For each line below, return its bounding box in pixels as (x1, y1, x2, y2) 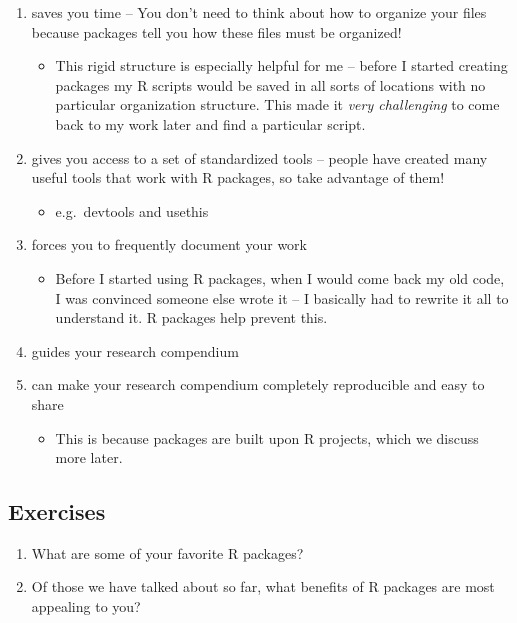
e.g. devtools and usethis (55, 200, 209, 221)
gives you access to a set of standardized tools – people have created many (31, 147, 488, 168)
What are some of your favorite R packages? (31, 542, 304, 563)
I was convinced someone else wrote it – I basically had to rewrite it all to (55, 287, 509, 308)
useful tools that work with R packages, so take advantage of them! (31, 167, 445, 188)
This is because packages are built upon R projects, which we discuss (55, 427, 479, 448)
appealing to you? (31, 596, 141, 617)
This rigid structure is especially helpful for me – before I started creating (55, 55, 508, 76)
